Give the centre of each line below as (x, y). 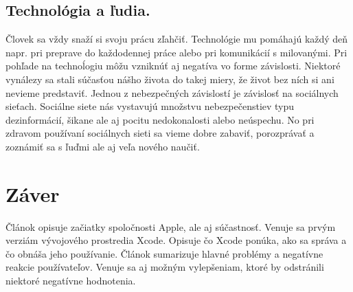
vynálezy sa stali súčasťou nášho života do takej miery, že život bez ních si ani (170, 79)
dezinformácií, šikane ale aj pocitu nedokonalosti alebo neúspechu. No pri (160, 119)
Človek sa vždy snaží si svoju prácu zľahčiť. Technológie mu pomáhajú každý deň (177, 39)
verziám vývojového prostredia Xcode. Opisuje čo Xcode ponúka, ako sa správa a (176, 240)
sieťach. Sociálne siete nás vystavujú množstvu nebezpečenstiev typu (150, 106)
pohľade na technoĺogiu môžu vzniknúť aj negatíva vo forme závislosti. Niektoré (173, 66)
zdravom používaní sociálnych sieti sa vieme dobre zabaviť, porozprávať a (160, 133)
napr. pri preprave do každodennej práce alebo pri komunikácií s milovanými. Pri (176, 52)
